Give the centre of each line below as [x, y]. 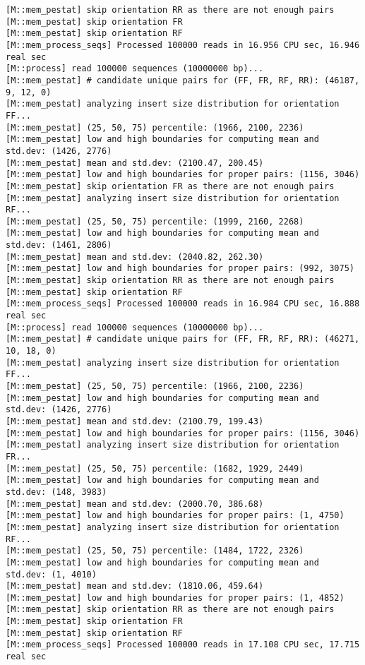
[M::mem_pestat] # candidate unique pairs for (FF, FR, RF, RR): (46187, [183, 80]
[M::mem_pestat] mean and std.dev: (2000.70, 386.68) [135, 504]
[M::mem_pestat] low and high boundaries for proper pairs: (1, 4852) [175, 598]
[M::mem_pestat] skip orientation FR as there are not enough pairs [170, 186]
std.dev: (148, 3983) [56, 492]
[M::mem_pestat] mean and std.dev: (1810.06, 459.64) [135, 586]
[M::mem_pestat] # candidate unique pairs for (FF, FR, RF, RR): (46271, [183, 339]
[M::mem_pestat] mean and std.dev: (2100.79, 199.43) [135, 421]
